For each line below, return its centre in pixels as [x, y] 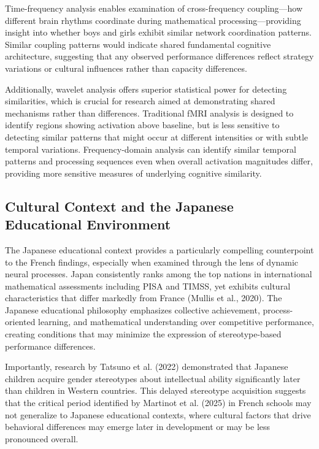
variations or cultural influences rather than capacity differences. [126, 68]
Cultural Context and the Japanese [119, 206]
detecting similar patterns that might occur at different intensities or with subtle [157, 136]
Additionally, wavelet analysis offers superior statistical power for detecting [146, 89]
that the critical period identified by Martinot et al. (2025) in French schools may [158, 403]
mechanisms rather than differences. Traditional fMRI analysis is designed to [149, 113]
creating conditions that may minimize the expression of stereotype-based [143, 334]
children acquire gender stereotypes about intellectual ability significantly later [153, 378]
